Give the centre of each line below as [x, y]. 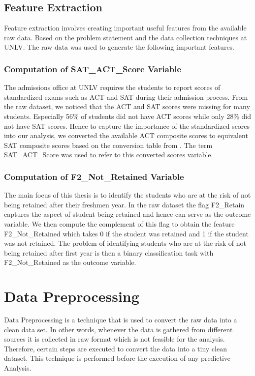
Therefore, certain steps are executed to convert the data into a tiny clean [115, 348]
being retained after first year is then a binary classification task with [109, 252]
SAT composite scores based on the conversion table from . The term [108, 145]
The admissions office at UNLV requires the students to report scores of [112, 87]
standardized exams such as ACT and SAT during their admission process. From [126, 97]
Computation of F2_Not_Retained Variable [94, 176]
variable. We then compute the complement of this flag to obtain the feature [119, 223]
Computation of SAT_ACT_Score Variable [93, 69]
